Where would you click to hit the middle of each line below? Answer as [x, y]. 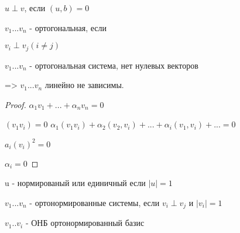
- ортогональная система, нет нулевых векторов [114, 65]
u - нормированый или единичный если [75, 183]
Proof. [16, 104]
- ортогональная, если [68, 27]
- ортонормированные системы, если [95, 202]
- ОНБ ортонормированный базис [85, 223]
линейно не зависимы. [84, 85]
